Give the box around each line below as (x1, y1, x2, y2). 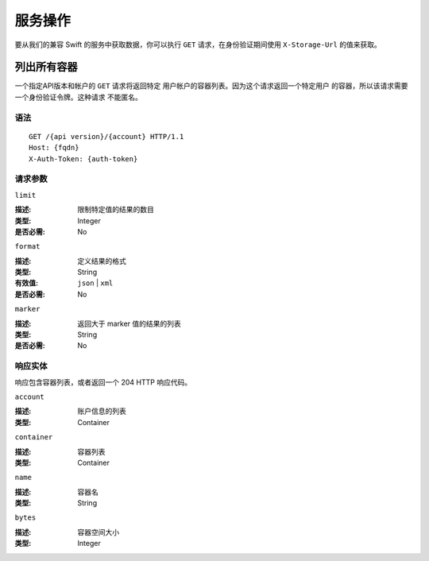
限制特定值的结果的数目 (77, 205, 154, 215)
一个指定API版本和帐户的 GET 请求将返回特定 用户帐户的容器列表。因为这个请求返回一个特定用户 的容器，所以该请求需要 (14, 81, 408, 91)
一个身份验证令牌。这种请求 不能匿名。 (14, 92, 142, 102)
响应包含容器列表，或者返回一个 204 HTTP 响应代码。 (14, 377, 192, 387)
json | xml (77, 278, 114, 288)
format (14, 242, 41, 251)
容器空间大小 (77, 527, 119, 536)
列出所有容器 (14, 60, 78, 74)
